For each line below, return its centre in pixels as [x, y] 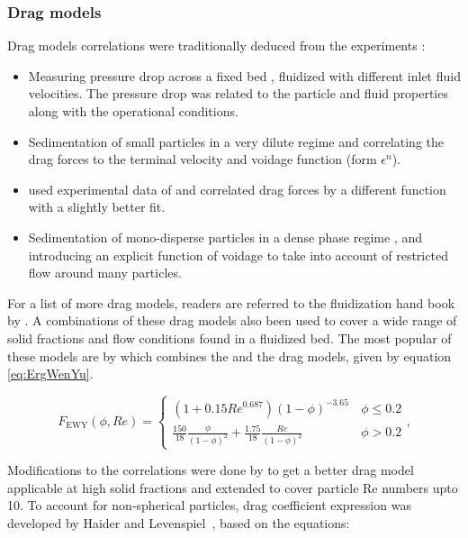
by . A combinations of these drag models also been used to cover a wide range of [232, 320]
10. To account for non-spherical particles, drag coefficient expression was [209, 505]
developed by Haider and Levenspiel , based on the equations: [179, 522]
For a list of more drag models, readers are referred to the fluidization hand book [231, 302]
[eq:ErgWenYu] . [50, 374]
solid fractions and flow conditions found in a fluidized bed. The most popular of [229, 337]
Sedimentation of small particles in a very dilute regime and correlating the [236, 141]
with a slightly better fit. [97, 207]
